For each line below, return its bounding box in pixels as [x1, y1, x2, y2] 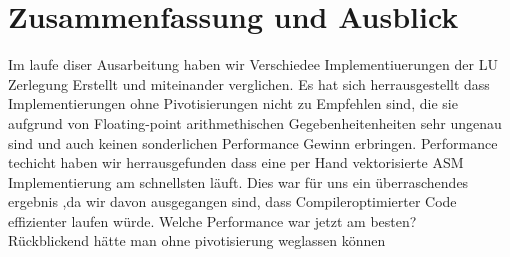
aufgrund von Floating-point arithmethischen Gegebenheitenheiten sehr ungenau [8, 112, 502, 133]
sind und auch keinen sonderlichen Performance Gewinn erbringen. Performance [8, 132, 498, 153]
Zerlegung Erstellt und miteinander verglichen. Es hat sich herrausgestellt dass [8, 73, 490, 94]
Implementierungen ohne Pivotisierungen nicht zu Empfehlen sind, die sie [8, 93, 458, 114]
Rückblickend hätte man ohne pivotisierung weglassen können [8, 230, 386, 251]
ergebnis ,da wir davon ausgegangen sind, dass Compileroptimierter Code [8, 191, 457, 212]
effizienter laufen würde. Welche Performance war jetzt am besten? [8, 210, 417, 231]
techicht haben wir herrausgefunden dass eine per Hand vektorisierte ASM [8, 152, 464, 173]
